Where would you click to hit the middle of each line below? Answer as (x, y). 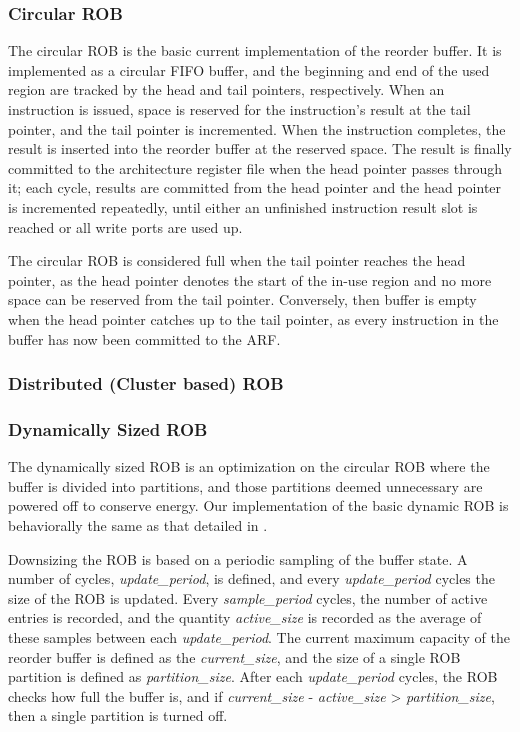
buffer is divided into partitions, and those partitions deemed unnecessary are (245, 485)
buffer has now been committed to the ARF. (144, 338)
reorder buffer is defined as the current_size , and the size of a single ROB (234, 656)
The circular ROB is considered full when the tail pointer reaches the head (237, 260)
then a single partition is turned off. (118, 715)
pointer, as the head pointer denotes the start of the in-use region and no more (250, 279)
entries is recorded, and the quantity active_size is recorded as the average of (245, 617)
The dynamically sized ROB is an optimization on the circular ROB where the (249, 466)
